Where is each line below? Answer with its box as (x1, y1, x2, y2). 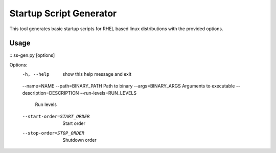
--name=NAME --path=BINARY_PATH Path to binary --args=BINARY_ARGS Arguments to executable (22, 82, 235, 89)
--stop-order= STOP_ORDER (22, 130, 84, 136)
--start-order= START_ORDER (22, 113, 90, 119)
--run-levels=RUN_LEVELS (80, 90, 137, 96)
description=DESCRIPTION (22, 90, 79, 96)
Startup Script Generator (9, 8, 117, 19)
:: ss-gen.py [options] (9, 52, 55, 58)
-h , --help (22, 72, 50, 77)
